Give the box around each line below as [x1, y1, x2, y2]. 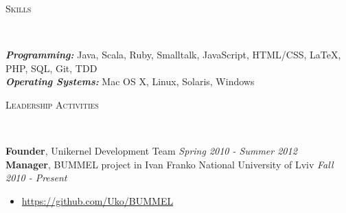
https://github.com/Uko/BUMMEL [21, 193, 174, 208]
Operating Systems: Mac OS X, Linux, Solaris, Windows [5, 74, 255, 89]
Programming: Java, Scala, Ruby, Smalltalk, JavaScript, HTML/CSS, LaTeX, [5, 47, 341, 62]
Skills [5, 1, 32, 15]
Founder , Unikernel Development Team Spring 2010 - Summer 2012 [5, 144, 297, 158]
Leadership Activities [5, 97, 99, 111]
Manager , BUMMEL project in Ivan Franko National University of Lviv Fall [5, 157, 334, 171]
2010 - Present [5, 170, 67, 185]
